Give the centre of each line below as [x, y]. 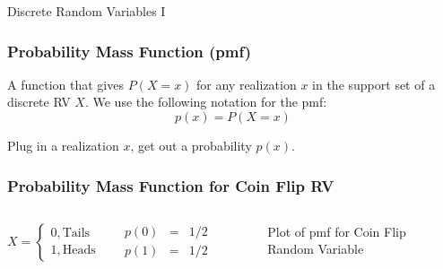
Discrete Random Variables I [87, 11]
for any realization [247, 84]
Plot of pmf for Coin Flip [337, 231]
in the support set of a [374, 84]
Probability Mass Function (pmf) [130, 51]
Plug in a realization [63, 145]
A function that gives [65, 84]
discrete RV [39, 102]
